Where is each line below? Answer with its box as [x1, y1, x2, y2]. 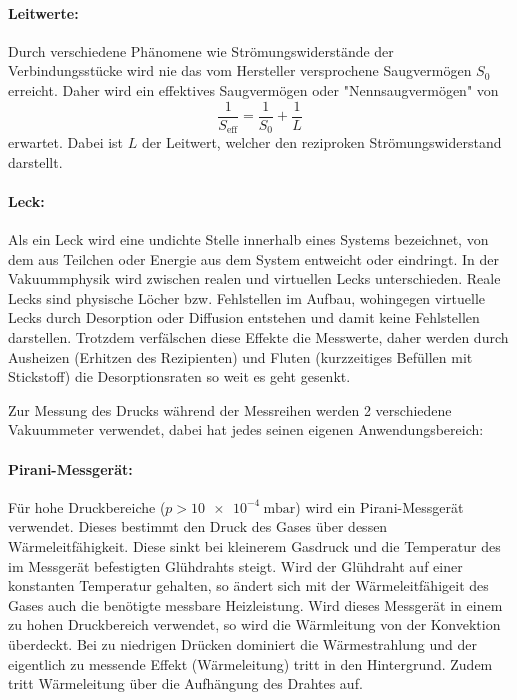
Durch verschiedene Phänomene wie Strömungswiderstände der [8, 40, 394, 61]
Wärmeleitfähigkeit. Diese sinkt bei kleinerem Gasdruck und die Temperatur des [8, 536, 501, 556]
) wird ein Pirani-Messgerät [295, 496, 464, 517]
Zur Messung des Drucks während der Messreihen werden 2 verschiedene [8, 399, 452, 420]
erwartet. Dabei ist [8, 132, 124, 153]
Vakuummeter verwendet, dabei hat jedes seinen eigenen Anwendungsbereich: [8, 419, 484, 440]
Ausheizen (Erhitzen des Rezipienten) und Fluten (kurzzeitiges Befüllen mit [8, 346, 473, 367]
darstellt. [8, 151, 63, 172]
